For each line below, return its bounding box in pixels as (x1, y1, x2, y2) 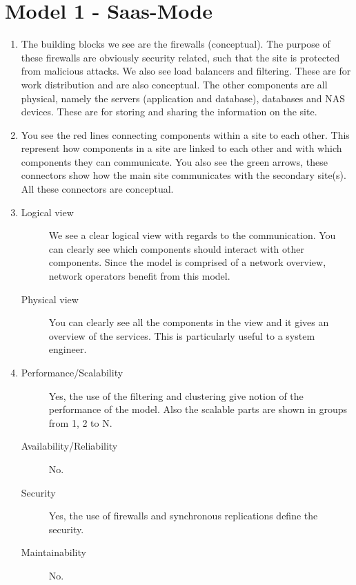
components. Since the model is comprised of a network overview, (48, 255, 326, 269)
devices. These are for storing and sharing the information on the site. (21, 104, 317, 119)
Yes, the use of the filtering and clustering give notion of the (48, 388, 304, 403)
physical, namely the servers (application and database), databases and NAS (21, 90, 345, 105)
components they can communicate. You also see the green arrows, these (21, 154, 328, 169)
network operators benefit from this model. (48, 269, 230, 283)
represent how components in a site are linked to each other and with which (21, 141, 342, 155)
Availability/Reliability (21, 439, 118, 453)
